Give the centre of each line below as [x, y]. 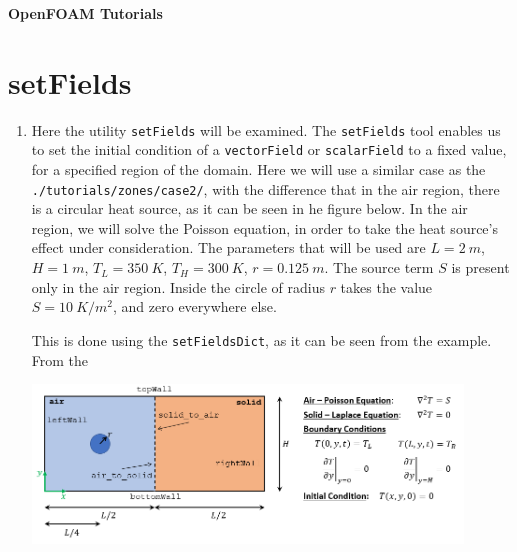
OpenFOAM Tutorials [85, 13]
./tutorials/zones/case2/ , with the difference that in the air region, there [265, 188]
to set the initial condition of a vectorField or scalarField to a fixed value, [269, 149]
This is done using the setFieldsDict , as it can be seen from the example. [261, 339]
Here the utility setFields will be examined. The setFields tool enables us [266, 129]
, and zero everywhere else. [195, 306]
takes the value [386, 286]
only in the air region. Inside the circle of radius [178, 286]
